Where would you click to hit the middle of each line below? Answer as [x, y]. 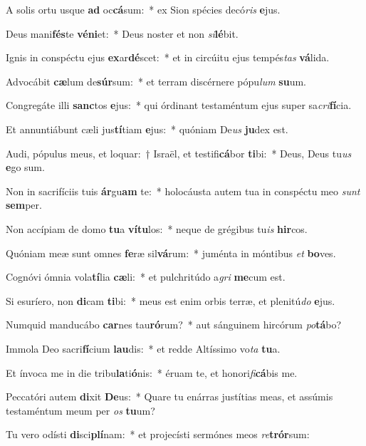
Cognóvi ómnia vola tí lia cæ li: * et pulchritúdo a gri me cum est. [146, 277]
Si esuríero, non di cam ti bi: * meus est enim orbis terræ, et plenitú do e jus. [171, 300]
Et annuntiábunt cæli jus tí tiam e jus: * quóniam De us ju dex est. [147, 129]
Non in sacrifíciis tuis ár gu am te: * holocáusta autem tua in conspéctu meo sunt [183, 191]
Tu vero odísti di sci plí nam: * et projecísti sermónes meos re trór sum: [158, 434]
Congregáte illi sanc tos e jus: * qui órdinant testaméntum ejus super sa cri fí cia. [179, 105]
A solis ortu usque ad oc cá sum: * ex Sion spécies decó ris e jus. [143, 9]
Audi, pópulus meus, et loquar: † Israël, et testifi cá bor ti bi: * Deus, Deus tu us [179, 153]
